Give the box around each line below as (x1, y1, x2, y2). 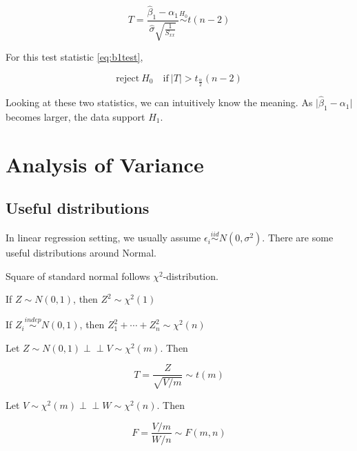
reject (116, 74, 140, 84)
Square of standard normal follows (6, 268, 150, 283)
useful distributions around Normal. (6, 245, 156, 260)
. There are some (262, 230, 334, 245)
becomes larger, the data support (6, 109, 145, 123)
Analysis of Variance (6, 150, 204, 178)
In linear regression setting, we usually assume (6, 230, 201, 245)
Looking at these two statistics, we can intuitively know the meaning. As (6, 95, 313, 110)
